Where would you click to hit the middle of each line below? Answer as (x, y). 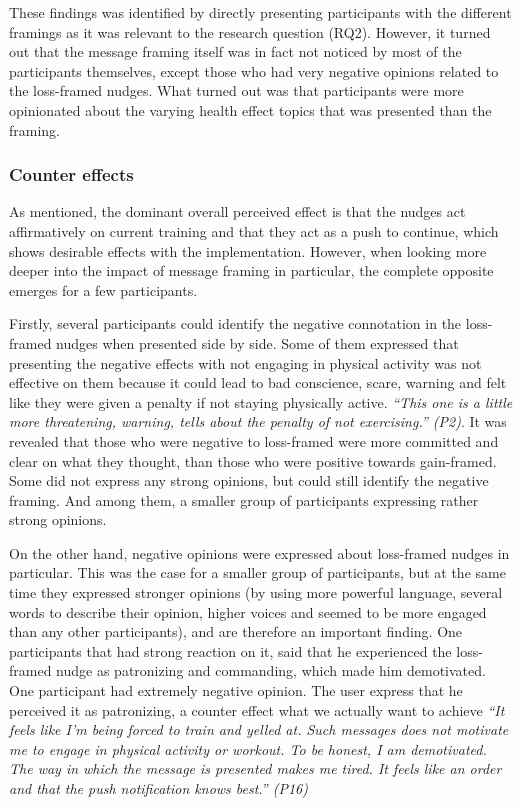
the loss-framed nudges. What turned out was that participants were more (236, 90)
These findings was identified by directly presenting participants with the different (260, 12)
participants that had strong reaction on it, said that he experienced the (230, 650)
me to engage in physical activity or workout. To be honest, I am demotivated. (248, 748)
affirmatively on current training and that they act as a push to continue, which (254, 230)
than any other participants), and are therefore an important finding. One (236, 631)
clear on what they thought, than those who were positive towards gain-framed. (253, 460)
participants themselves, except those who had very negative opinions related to (254, 70)
